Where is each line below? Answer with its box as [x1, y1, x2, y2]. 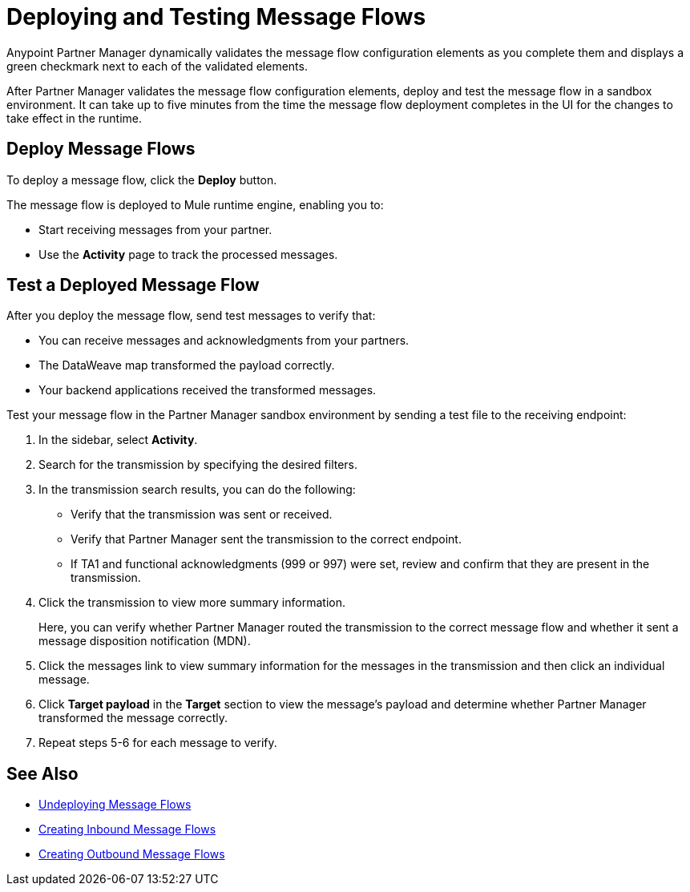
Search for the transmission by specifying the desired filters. [38, 458, 358, 472]
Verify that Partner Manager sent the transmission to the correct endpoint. [71, 532, 462, 547]
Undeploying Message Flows [38, 797, 192, 812]
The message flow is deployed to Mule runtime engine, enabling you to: [6, 197, 384, 212]
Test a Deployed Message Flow [6, 275, 260, 296]
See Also [6, 763, 79, 784]
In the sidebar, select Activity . [38, 433, 198, 447]
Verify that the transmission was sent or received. [71, 507, 333, 522]
